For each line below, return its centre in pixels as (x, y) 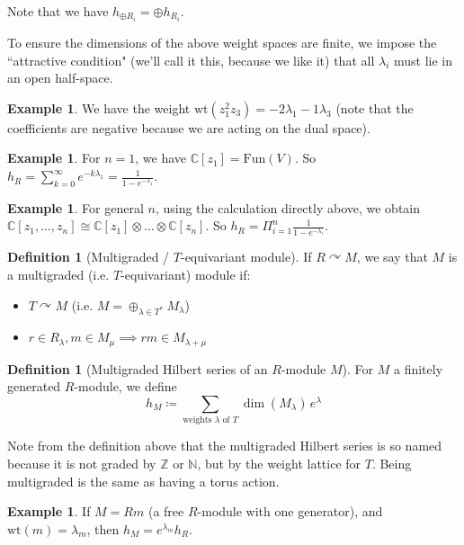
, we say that (392, 257)
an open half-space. (60, 78)
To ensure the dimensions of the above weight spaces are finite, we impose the (222, 43)
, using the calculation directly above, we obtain (288, 207)
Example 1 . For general (76, 207)
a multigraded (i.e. (58, 274)
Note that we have (58, 11)
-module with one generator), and (290, 511)
